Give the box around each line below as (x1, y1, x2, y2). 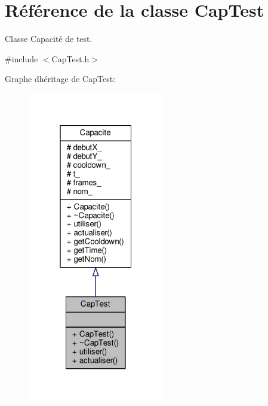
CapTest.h (51, 52, 90, 65)
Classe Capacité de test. (5, 32, 93, 45)
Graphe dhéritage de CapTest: (5, 72, 115, 85)
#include (5, 52, 38, 65)
